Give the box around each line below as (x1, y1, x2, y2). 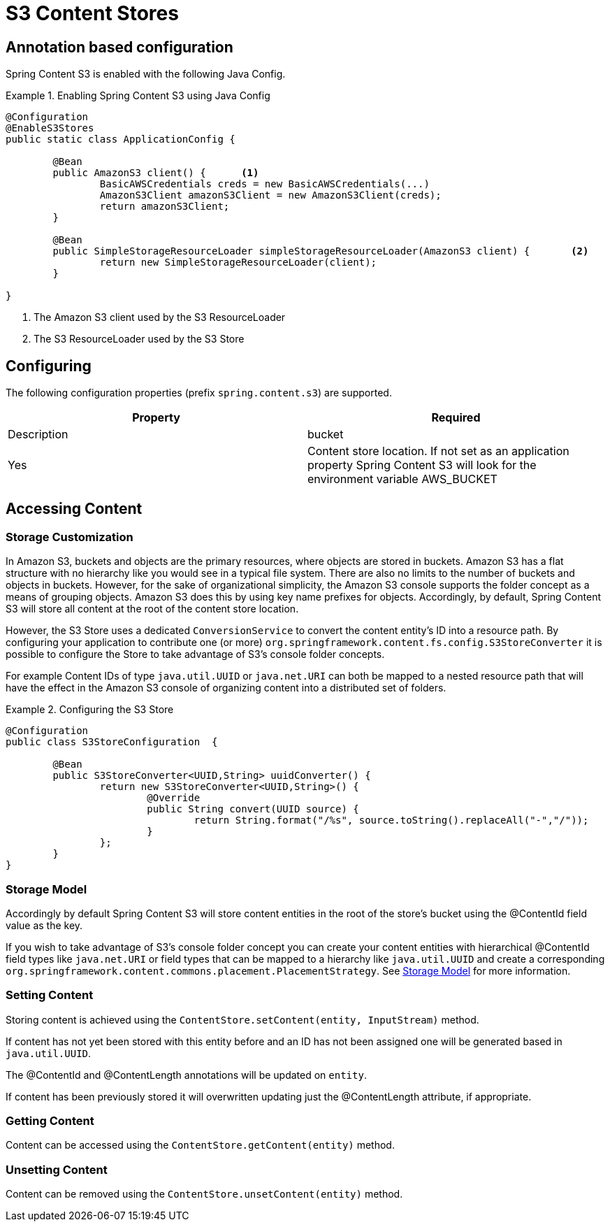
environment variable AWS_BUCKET (307, 472, 498, 487)
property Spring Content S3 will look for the (307, 458, 537, 473)
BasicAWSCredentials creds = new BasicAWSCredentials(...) (99, 178, 430, 190)
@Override (147, 792, 201, 804)
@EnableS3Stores (6, 122, 94, 134)
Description (8, 427, 68, 442)
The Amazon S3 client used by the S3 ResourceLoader (34, 311, 286, 324)
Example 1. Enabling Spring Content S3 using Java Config (6, 89, 270, 102)
